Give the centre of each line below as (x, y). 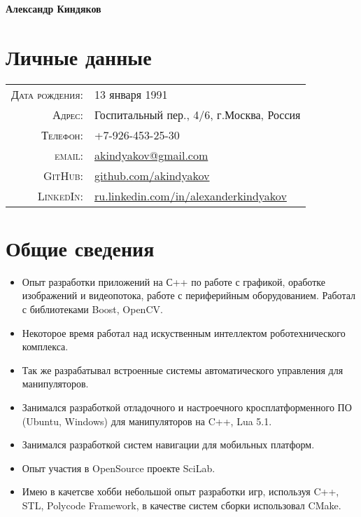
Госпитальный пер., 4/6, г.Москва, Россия (198, 114)
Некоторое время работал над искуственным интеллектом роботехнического (184, 332)
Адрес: (68, 114)
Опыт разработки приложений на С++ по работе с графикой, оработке (174, 281)
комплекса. (45, 346)
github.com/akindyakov (152, 175)
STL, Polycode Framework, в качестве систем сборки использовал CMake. (182, 505)
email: (69, 155)
